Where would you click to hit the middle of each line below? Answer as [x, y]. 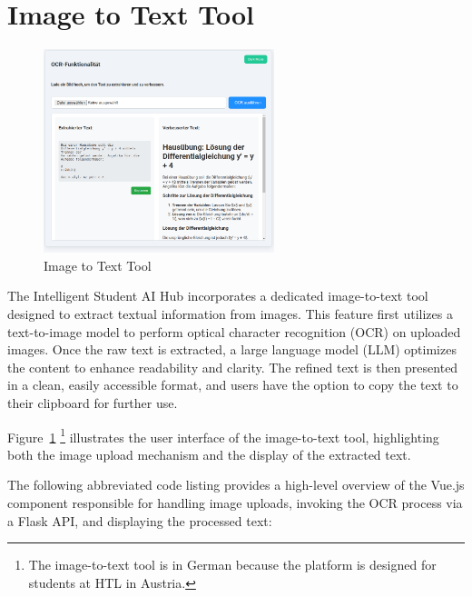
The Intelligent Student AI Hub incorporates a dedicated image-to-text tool [218, 296]
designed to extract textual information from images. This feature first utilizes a [230, 313]
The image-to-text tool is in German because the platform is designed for [232, 565]
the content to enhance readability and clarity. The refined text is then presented [233, 367]
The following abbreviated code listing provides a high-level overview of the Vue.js [236, 485]
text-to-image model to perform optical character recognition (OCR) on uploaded [234, 331]
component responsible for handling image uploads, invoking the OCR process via [235, 502]
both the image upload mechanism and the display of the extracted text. [209, 454]
